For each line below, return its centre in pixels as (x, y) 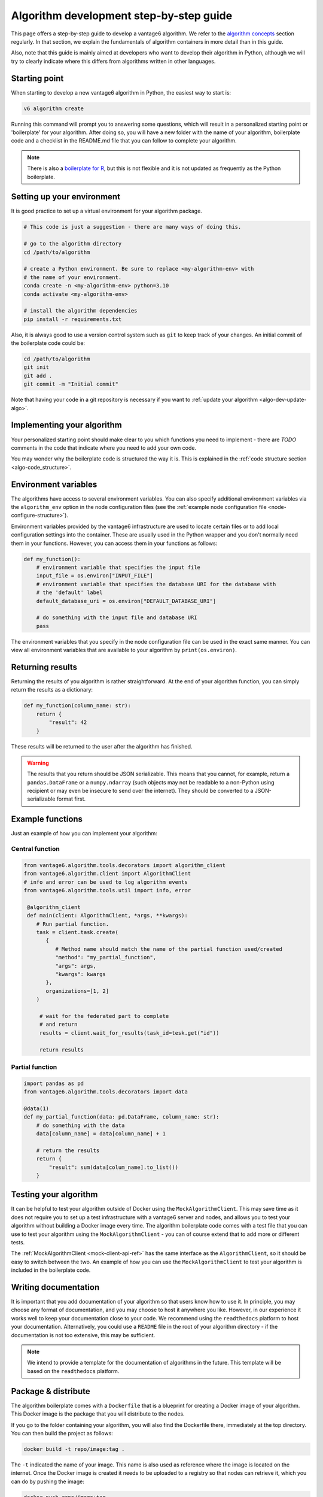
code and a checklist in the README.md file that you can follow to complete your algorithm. (124, 141)
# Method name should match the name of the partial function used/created (168, 949)
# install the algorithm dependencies (80, 311)
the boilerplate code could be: (48, 343)
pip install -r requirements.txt (73, 319)
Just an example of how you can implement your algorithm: (84, 834)
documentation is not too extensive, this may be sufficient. (83, 1335)
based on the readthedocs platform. (73, 1371)
